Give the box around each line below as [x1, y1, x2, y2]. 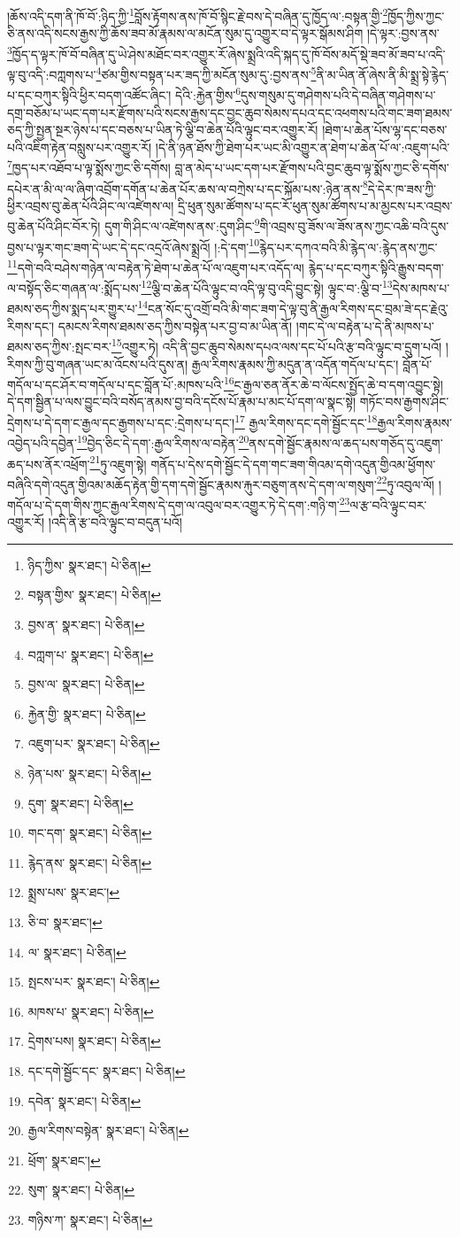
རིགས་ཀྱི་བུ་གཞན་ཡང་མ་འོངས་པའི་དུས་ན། [7, 354, 188, 373]
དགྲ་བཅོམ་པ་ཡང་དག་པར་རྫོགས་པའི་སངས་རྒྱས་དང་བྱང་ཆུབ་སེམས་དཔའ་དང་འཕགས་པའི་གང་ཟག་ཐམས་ [7, 103, 453, 121]
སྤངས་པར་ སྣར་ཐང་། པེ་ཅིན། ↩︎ [27, 972, 160, 991]
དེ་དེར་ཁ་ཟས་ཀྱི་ [367, 179, 436, 197]
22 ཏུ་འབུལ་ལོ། [376, 472, 434, 493]
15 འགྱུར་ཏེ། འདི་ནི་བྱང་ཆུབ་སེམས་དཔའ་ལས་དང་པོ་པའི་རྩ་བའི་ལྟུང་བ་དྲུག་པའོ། [111, 335, 442, 355]
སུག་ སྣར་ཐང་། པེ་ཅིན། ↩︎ [27, 1180, 135, 1199]
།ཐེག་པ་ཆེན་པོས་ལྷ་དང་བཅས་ [322, 120, 448, 139]
